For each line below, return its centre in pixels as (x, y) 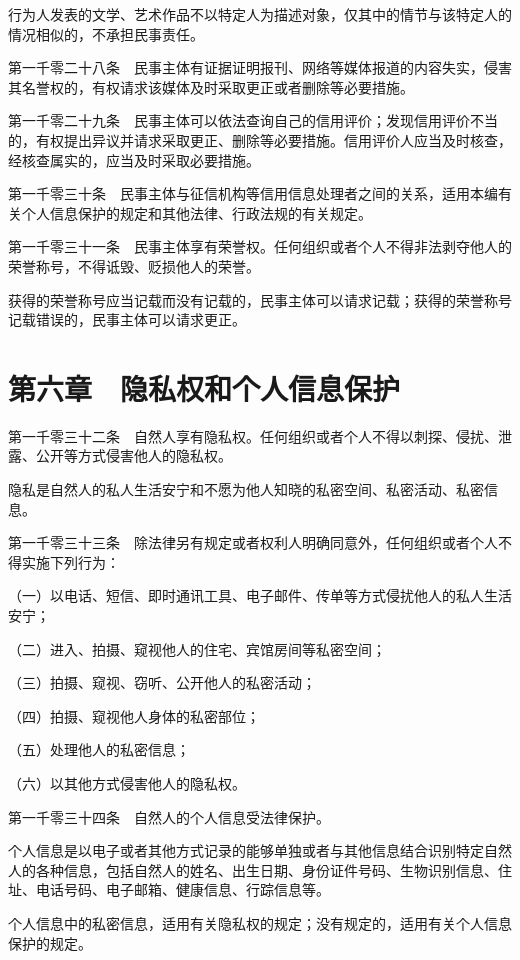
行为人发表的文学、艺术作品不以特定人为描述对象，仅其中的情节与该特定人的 (260, 14)
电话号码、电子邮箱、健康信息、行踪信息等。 (182, 889)
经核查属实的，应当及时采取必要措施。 (134, 159)
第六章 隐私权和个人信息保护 (204, 387)
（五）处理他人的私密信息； (99, 749)
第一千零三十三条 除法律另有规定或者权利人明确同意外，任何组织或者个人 (253, 542)
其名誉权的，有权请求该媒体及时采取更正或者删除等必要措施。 (211, 86)
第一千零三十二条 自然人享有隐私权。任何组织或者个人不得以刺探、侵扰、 (253, 435)
